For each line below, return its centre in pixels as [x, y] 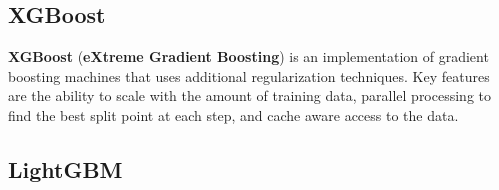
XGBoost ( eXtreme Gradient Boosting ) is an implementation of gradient [248, 56]
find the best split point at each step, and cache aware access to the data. [233, 114]
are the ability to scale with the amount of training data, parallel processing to [250, 95]
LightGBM [65, 168]
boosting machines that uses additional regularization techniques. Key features [249, 75]
